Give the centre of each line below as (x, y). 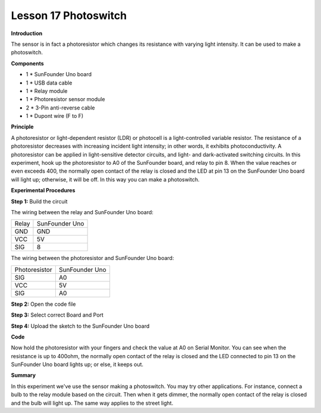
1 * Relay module (47, 91)
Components (27, 63)
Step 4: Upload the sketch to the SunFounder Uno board (80, 326)
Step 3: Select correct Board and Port (57, 315)
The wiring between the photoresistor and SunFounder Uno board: (92, 258)
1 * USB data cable (49, 83)
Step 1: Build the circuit (39, 201)
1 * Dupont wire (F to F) (55, 116)
